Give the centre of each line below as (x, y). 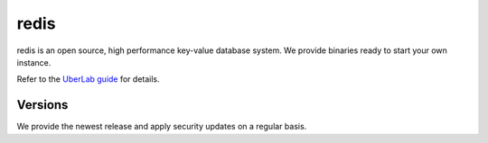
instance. (34, 62)
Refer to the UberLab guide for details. (88, 79)
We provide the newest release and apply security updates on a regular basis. (162, 127)
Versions (42, 105)
